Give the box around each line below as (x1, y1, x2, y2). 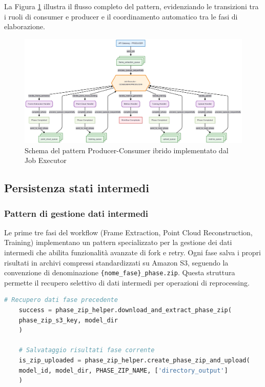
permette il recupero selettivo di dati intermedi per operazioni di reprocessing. (4, 277, 250, 288)
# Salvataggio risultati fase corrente (18, 347, 155, 354)
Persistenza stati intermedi (4, 180, 149, 196)
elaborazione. (4, 21, 45, 32)
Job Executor (25, 155, 67, 166)
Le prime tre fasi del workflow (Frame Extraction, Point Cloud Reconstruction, (4, 227, 253, 237)
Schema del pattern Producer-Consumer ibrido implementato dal (25, 145, 229, 155)
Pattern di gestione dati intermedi (4, 207, 149, 219)
